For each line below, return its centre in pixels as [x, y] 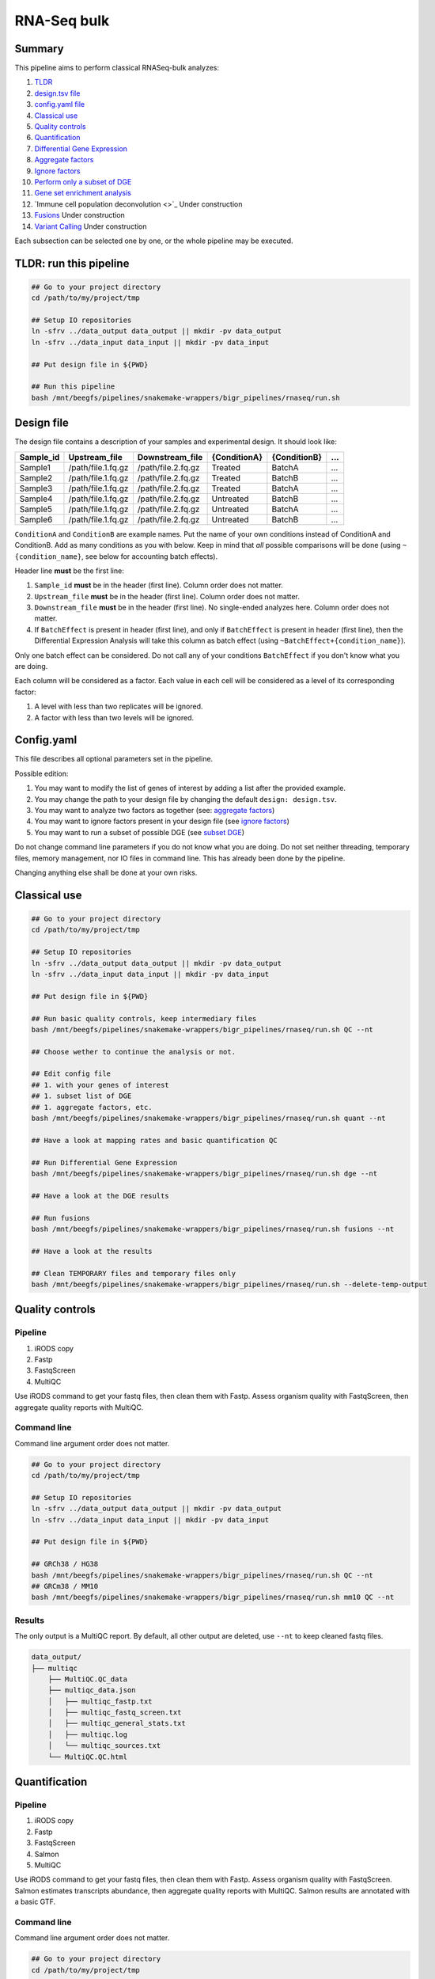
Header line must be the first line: [69, 571]
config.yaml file [60, 104]
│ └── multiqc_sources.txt [104, 1746]
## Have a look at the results [92, 1251]
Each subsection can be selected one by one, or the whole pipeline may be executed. [154, 241]
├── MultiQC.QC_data [88, 1679]
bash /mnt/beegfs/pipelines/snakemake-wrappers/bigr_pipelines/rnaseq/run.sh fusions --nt [213, 1229]
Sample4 [36, 499]
